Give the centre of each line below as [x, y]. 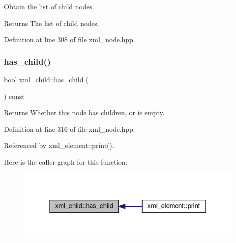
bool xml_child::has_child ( [46, 79]
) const [15, 96]
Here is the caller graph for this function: [66, 161]
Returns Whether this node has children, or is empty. [84, 112]
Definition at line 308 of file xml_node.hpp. [70, 39]
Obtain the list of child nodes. [49, 6]
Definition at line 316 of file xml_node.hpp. [70, 129]
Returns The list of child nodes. [52, 23]
